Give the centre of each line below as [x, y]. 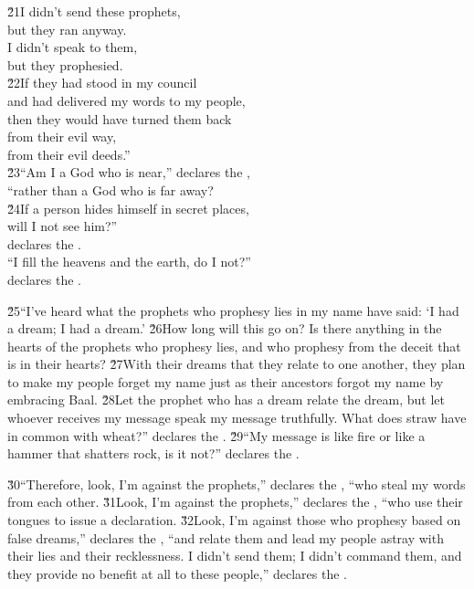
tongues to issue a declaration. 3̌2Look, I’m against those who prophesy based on [234, 520]
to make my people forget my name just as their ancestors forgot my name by [226, 381]
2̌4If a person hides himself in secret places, [128, 208]
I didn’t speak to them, [73, 47]
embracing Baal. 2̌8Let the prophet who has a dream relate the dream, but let [226, 400]
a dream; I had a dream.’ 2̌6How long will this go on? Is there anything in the [225, 328]
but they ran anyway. [67, 29]
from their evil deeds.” [69, 154]
